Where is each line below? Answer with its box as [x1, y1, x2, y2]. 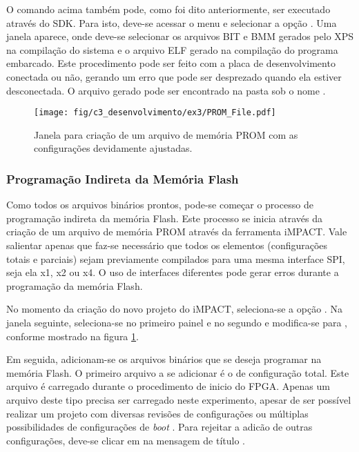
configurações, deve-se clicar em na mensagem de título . [6, 433, 245, 447]
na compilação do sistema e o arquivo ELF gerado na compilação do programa [6, 42, 338, 57]
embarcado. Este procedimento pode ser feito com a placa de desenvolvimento [6, 56, 336, 70]
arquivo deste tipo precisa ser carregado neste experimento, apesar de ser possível [6, 392, 351, 406]
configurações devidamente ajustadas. [34, 141, 193, 155]
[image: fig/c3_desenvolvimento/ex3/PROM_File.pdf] [34, 108, 276, 118]
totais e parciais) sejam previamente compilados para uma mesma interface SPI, [6, 251, 345, 266]
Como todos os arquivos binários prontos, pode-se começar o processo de [6, 197, 313, 212]
